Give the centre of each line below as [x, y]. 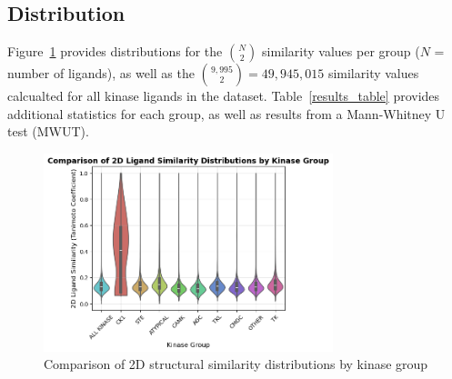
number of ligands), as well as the [101, 73]
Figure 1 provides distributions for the [115, 51]
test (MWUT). [48, 131]
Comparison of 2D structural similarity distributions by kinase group [236, 364]
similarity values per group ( [341, 51]
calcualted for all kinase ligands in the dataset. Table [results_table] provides [224, 96]
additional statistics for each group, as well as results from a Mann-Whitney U [226, 113]
